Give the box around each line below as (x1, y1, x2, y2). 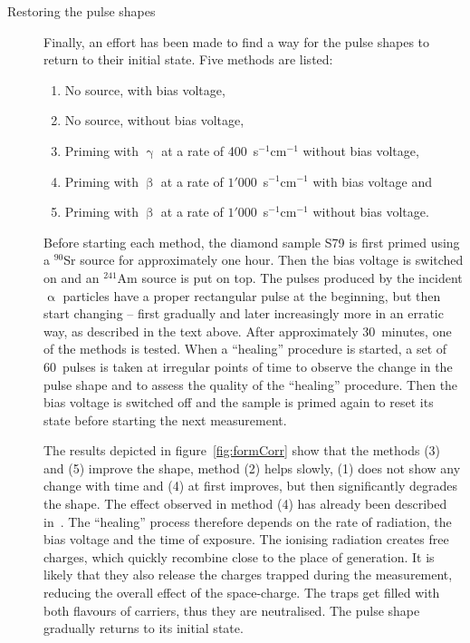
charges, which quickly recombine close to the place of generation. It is (43, 547, 435, 566)
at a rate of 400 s (161, 141, 259, 160)
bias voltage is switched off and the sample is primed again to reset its (43, 393, 434, 412)
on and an (43, 268, 100, 287)
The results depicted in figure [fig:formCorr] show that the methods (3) (43, 441, 441, 460)
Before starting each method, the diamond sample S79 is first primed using (43, 232, 460, 251)
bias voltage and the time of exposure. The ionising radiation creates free (43, 530, 449, 549)
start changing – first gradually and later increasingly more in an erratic (43, 304, 444, 323)
